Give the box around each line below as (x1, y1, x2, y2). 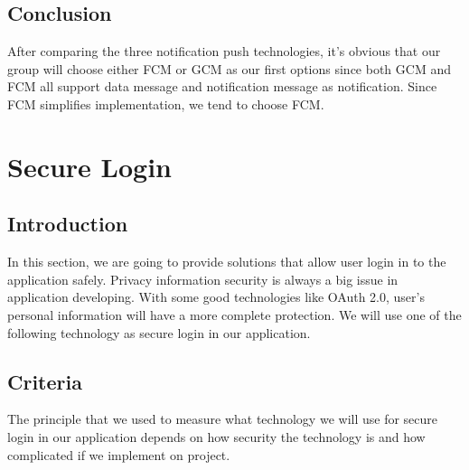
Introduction (7, 210, 128, 238)
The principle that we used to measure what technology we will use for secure (7, 409, 438, 428)
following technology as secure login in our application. (7, 323, 311, 342)
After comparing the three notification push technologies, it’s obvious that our (7, 42, 441, 61)
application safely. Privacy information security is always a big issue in (7, 269, 399, 288)
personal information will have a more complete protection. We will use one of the (7, 305, 462, 324)
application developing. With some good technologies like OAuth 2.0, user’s (7, 287, 425, 306)
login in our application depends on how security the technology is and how (7, 427, 426, 446)
